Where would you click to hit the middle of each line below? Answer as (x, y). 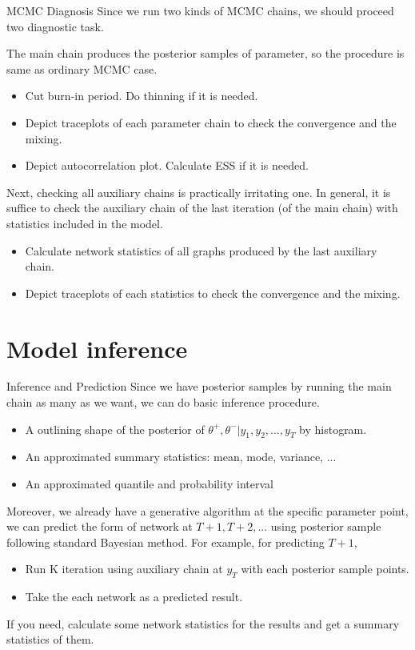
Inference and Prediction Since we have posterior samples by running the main (199, 386)
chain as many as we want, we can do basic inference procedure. (163, 402)
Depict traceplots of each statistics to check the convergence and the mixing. (213, 293)
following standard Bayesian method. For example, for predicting (166, 542)
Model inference (97, 348)
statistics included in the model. (85, 223)
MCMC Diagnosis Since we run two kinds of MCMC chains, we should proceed (200, 10)
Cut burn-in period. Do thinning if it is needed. (142, 96)
